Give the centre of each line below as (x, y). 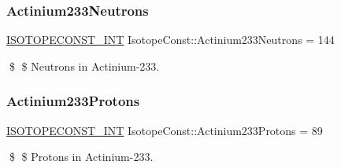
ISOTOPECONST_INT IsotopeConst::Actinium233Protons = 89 (165, 130)
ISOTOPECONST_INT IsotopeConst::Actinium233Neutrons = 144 (170, 40)
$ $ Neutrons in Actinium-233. (84, 66)
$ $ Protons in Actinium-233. (81, 157)
